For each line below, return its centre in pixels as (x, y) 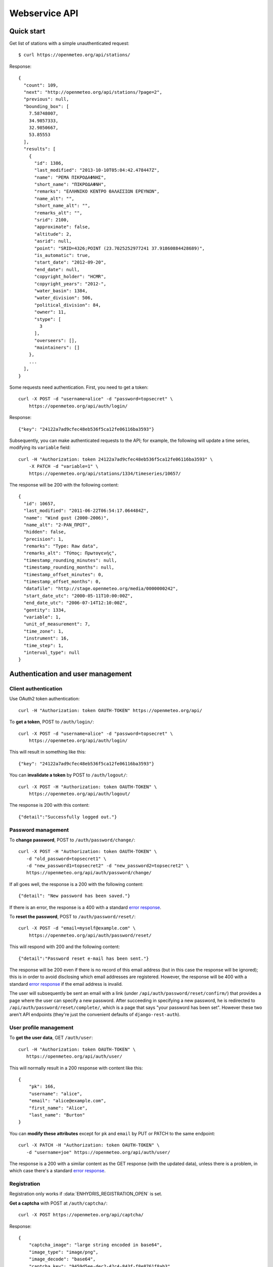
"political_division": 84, (67, 305)
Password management (39, 830)
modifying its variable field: (40, 448)
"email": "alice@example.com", (67, 1101)
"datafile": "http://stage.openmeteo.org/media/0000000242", (101, 589)
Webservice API (44, 13)
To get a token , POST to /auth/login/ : (52, 722)
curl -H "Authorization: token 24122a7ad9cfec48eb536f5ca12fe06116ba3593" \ (116, 459)
